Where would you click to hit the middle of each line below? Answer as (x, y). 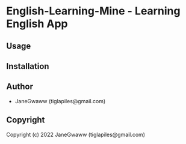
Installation (28, 66)
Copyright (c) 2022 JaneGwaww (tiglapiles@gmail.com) (76, 134)
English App (37, 24)
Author (20, 87)
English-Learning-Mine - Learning (93, 11)
